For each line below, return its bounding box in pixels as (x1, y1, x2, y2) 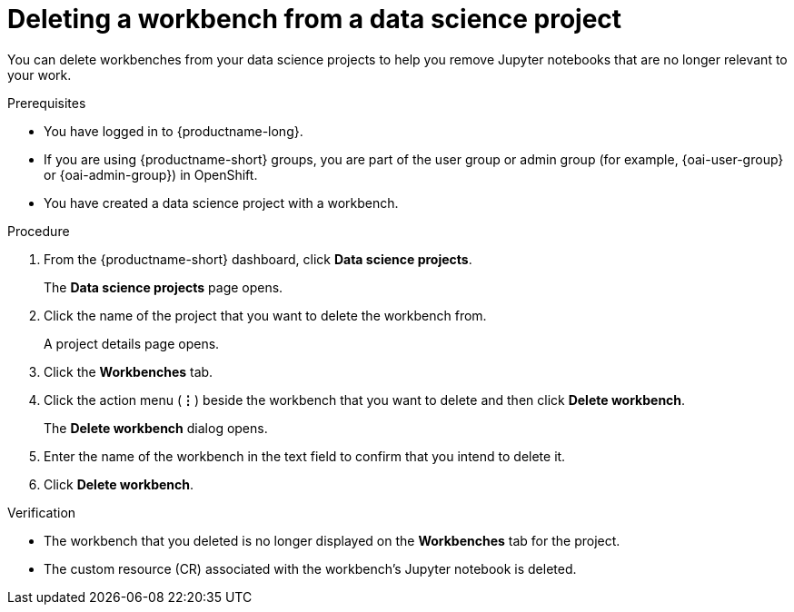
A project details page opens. (44, 335, 220, 351)
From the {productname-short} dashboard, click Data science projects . (44, 251, 472, 267)
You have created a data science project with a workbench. (44, 194, 399, 211)
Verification (7, 504, 76, 520)
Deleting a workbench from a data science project (7, 4, 622, 35)
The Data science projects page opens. (44, 279, 283, 295)
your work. (7, 66, 72, 83)
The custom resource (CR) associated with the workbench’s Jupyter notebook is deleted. (44, 560, 577, 577)
